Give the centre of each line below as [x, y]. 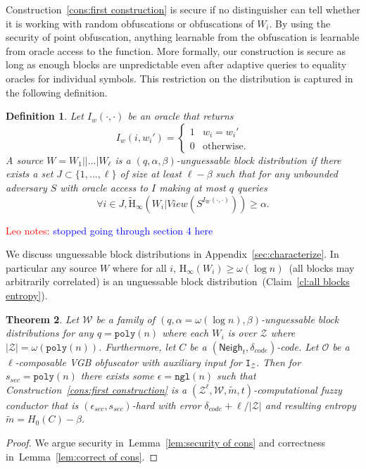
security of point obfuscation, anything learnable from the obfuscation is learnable [183, 37]
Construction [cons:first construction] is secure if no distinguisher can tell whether [183, 9]
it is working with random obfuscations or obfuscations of [130, 23]
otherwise [223, 146]
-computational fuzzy [298, 389]
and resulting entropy [310, 405]
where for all [139, 267]
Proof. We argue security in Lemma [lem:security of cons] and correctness [166, 443]
